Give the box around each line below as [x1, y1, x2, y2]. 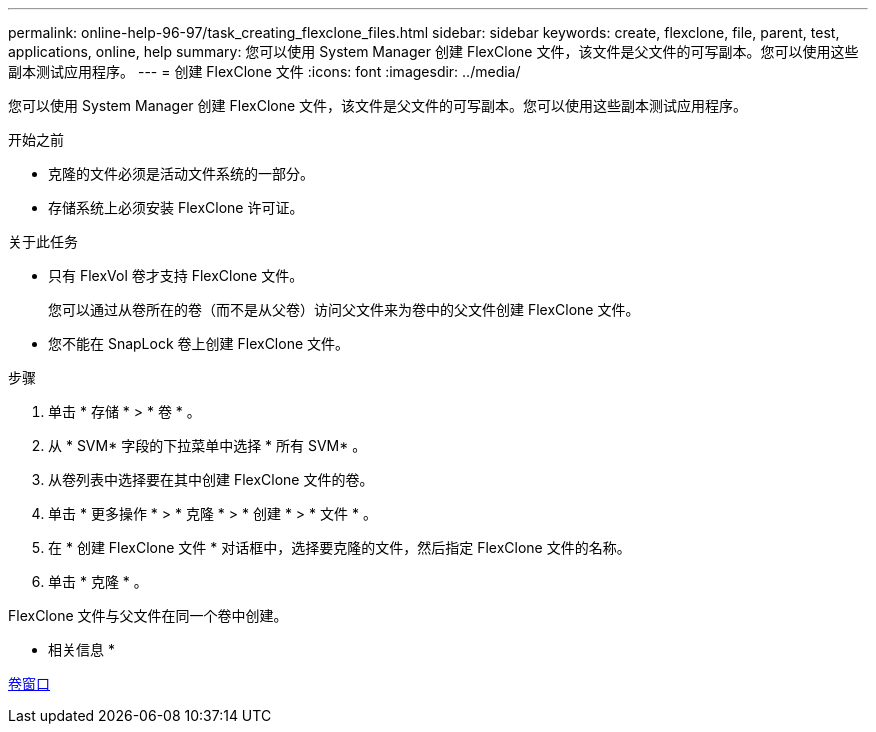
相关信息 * [48, 641, 115, 658]
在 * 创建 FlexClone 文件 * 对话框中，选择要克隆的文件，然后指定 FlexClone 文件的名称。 [48, 539, 631, 556]
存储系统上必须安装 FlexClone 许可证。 [48, 199, 304, 216]
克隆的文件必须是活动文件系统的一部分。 [48, 165, 314, 182]
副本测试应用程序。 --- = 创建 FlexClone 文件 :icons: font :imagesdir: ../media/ [8, 63, 521, 80]
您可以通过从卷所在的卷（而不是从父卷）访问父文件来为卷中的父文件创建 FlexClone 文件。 [48, 301, 640, 318]
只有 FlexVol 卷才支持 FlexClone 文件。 [48, 267, 304, 284]
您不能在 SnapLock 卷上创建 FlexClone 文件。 [48, 335, 350, 352]
